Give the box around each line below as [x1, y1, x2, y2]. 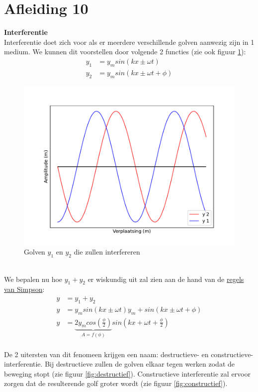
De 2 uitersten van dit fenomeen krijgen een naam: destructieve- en [4, 349, 209, 359]
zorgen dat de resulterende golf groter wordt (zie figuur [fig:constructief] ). [4, 378, 228, 389]
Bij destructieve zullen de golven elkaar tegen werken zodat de [45, 359, 235, 369]
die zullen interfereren [74, 247, 140, 257]
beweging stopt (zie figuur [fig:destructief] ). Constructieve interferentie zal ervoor [4, 368, 251, 379]
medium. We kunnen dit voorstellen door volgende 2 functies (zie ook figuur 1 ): [4, 46, 246, 57]
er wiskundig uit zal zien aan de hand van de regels [87, 273, 244, 284]
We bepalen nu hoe [4, 273, 63, 284]
